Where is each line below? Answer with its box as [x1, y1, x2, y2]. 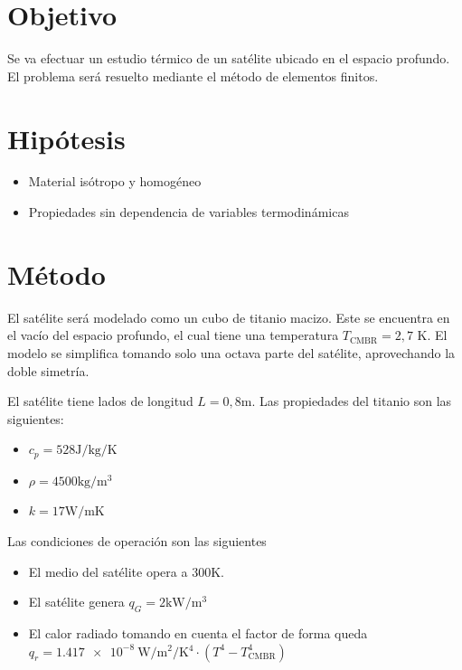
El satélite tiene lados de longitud [7, 392, 193, 410]
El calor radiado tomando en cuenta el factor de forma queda [28, 623, 368, 642]
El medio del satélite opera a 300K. [28, 561, 224, 580]
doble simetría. [7, 361, 90, 380]
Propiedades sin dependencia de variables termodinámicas [28, 203, 349, 222]
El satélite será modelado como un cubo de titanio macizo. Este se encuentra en [7, 307, 450, 326]
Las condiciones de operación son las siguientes [7, 531, 267, 550]
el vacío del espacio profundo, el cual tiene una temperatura [7, 326, 339, 344]
